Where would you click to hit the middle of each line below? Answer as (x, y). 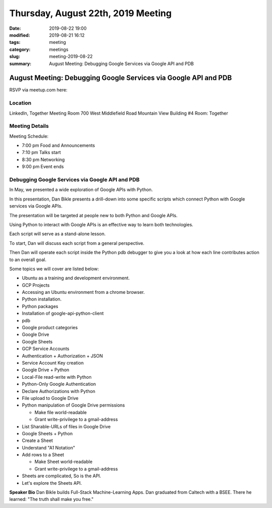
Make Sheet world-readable (63, 462)
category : (20, 49)
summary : (20, 64)
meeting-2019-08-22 (71, 57)
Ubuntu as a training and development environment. (76, 278)
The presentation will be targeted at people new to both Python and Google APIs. (93, 215)
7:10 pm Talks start (41, 153)
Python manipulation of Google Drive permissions (74, 405)
